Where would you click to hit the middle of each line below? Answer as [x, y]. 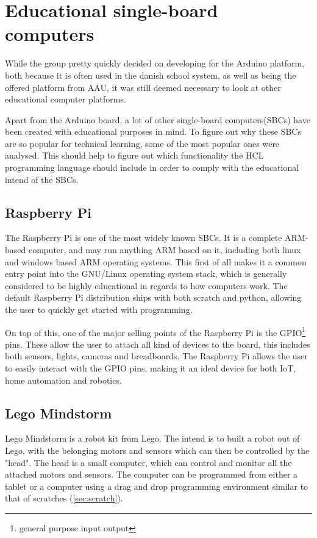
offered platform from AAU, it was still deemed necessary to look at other [143, 87]
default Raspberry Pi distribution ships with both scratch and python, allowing [153, 297]
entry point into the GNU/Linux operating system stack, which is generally [146, 274]
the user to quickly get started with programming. [99, 310]
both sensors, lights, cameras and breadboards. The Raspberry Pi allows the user [156, 356]
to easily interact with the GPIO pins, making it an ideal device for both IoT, [151, 368]
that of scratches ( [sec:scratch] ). [64, 498]
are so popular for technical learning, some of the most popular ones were [142, 143]
